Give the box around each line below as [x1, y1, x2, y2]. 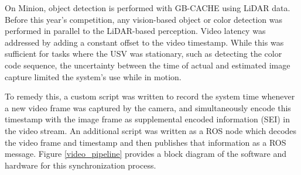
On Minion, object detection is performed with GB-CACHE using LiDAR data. [5, 2, 290, 13]
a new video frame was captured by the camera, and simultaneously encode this [5, 101, 291, 114]
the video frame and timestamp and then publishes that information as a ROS [5, 136, 286, 148]
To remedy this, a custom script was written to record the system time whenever [5, 90, 295, 102]
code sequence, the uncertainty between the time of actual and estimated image [5, 59, 290, 71]
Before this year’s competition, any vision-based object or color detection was [5, 13, 282, 25]
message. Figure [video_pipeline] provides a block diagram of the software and [5, 147, 286, 160]
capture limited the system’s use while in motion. [5, 70, 182, 83]
